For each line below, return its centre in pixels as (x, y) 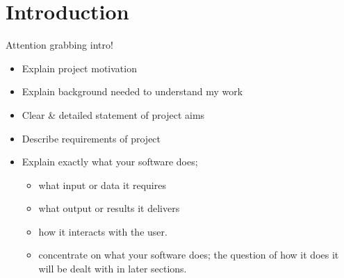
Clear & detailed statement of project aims (113, 114)
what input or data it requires (102, 185)
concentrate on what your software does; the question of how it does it (189, 255)
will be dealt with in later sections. (113, 269)
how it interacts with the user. (103, 231)
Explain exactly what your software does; (110, 162)
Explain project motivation (79, 68)
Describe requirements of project (91, 138)
